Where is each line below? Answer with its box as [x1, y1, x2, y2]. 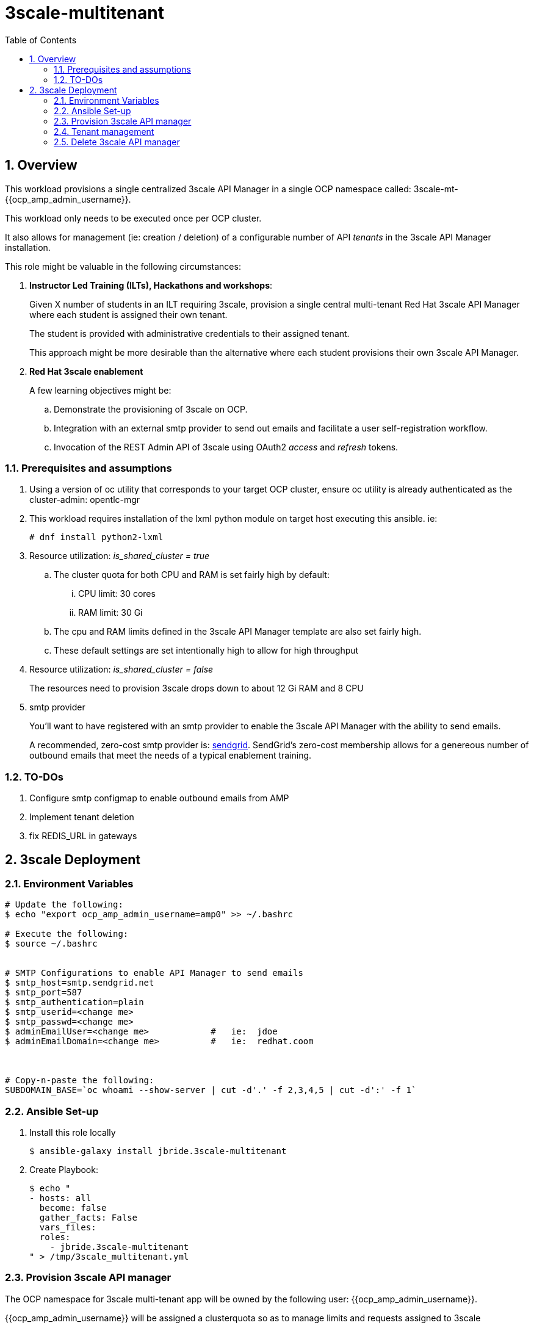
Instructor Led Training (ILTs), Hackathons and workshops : [29, 280, 273, 290]
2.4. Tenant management [54, 126, 154, 137]
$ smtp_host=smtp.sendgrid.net [5, 978, 154, 988]
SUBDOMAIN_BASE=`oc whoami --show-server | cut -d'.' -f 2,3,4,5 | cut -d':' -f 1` [5, 1085, 417, 1095]
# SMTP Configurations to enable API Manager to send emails [5, 968, 303, 978]
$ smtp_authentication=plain [5, 997, 144, 1008]
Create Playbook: [29, 1164, 98, 1175]
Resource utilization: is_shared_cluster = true [29, 550, 210, 561]
